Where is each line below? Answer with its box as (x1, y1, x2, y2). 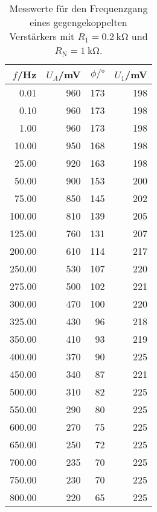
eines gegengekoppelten (30, 15, 127, 29)
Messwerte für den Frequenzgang (9, 1, 148, 15)
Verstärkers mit (9, 29, 75, 43)
